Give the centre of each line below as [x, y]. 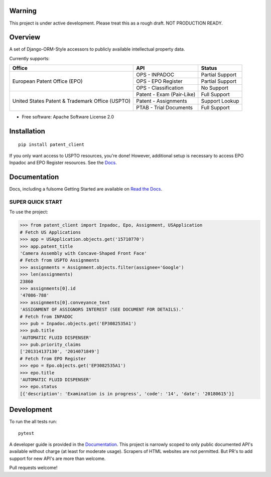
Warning [23, 11]
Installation [27, 131]
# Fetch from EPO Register [53, 358]
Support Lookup [220, 101]
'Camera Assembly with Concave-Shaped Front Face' [84, 253]
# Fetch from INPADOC [46, 316]
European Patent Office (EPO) [47, 81]
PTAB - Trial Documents [165, 108]
